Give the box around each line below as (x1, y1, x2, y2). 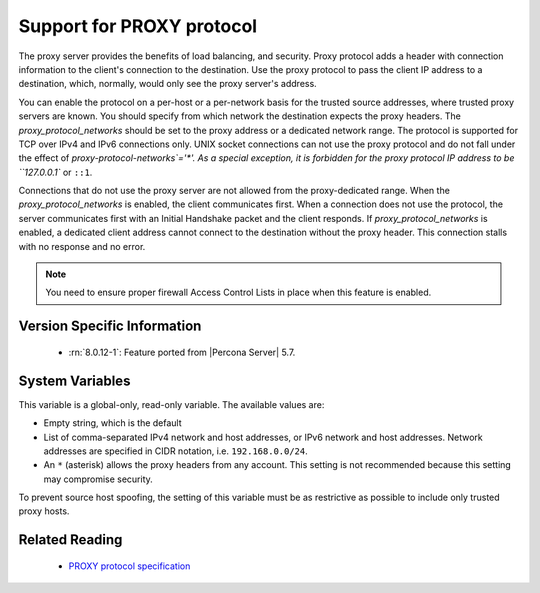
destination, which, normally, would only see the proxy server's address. (18, 78, 317, 90)
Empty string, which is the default (43, 417, 182, 429)
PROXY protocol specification (68, 560, 191, 572)
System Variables (18, 372, 131, 389)
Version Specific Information (18, 318, 202, 335)
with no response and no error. (18, 240, 146, 252)
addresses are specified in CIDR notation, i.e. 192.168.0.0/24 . (43, 445, 309, 457)
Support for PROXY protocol (18, 15, 258, 37)
